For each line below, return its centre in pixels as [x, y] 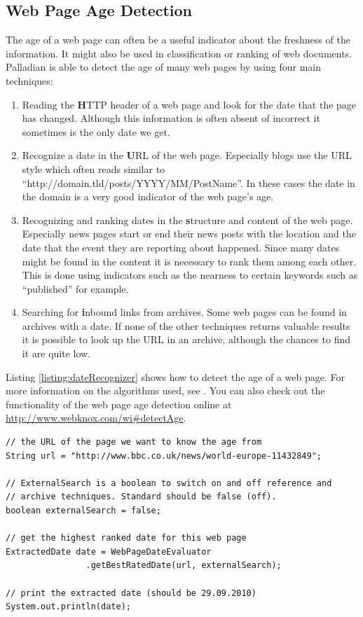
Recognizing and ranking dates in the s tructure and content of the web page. [187, 220]
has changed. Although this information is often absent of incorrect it [171, 118]
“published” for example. [75, 288]
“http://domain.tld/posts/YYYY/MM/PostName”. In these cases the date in [189, 182]
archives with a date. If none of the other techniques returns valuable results [186, 325]
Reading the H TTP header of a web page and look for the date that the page [189, 104]
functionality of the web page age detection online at [119, 404]
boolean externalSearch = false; [83, 511]
